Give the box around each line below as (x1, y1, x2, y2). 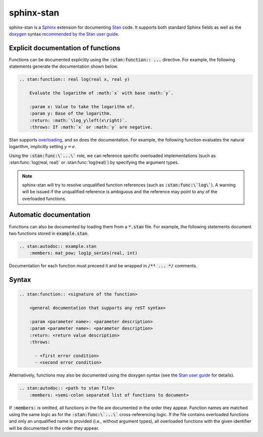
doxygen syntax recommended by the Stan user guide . (9, 31, 119, 37)
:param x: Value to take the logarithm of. (29, 104, 135, 109)
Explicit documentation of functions (9, 44, 121, 52)
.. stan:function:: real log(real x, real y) (19, 77, 130, 82)
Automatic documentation (9, 211, 91, 219)
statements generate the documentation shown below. (9, 63, 119, 69)
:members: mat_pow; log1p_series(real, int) (29, 250, 138, 256)
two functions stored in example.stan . (9, 230, 89, 236)
